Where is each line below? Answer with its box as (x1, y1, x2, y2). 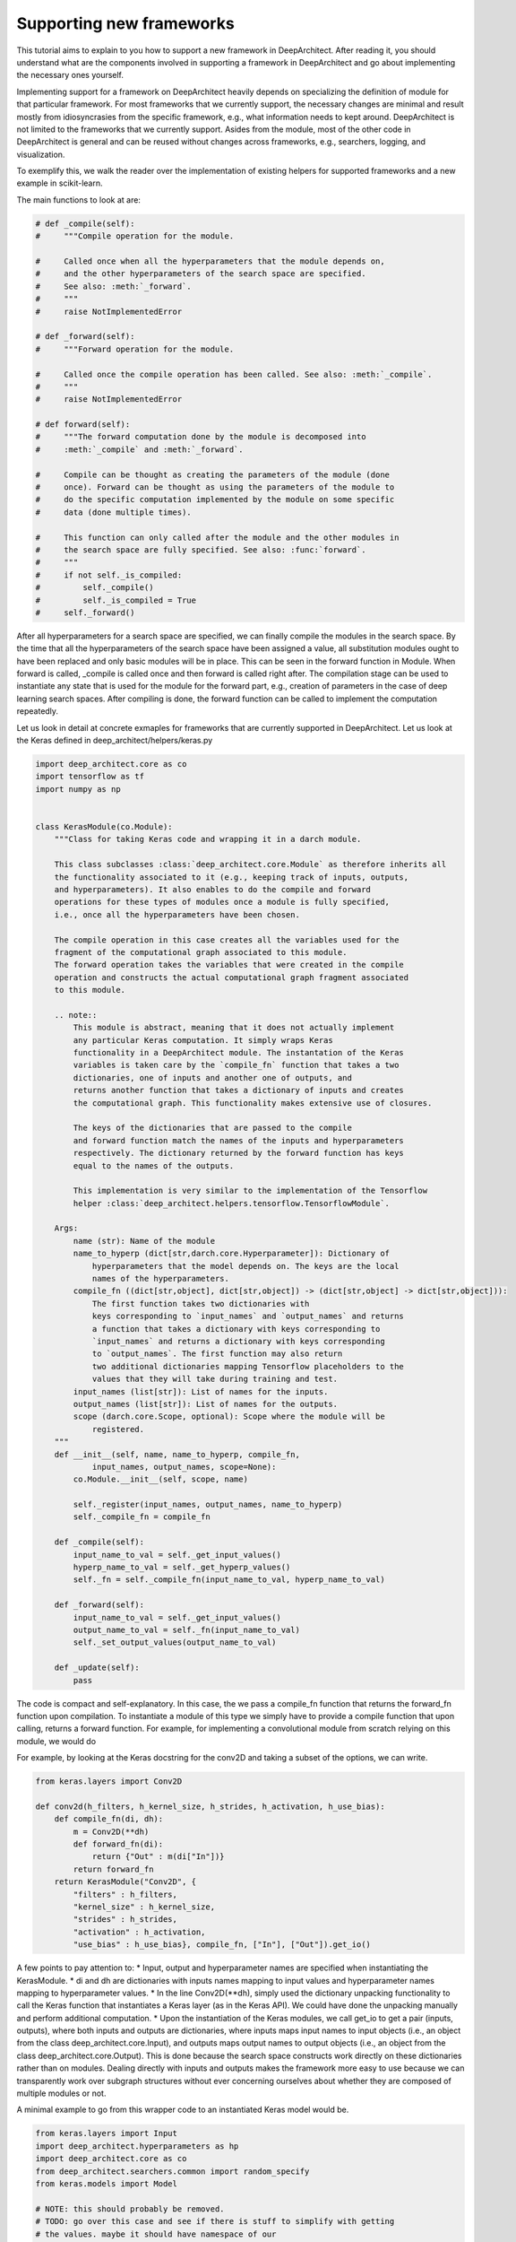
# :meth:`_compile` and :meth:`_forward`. (35, 444, 244, 455)
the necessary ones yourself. (16, 70, 125, 81)
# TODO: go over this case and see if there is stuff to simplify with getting (35, 2216, 395, 2227)
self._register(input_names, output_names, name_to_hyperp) (73, 1499, 343, 1510)
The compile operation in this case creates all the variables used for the (54, 934, 400, 945)
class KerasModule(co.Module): (35, 821, 174, 831)
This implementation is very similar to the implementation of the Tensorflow (73, 1186, 428, 1196)
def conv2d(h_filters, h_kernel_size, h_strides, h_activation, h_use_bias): (35, 1801, 385, 1812)
